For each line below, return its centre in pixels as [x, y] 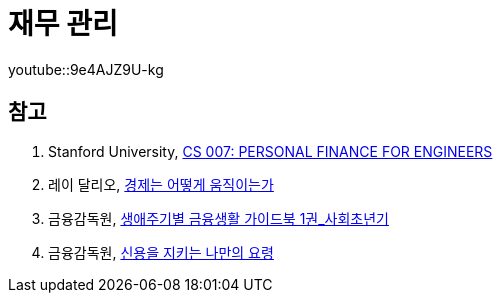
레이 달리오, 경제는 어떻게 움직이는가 [161, 184]
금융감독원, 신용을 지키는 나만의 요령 [161, 252]
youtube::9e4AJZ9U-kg [86, 69]
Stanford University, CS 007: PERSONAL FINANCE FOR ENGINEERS [270, 151]
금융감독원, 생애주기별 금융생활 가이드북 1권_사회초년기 [218, 218]
